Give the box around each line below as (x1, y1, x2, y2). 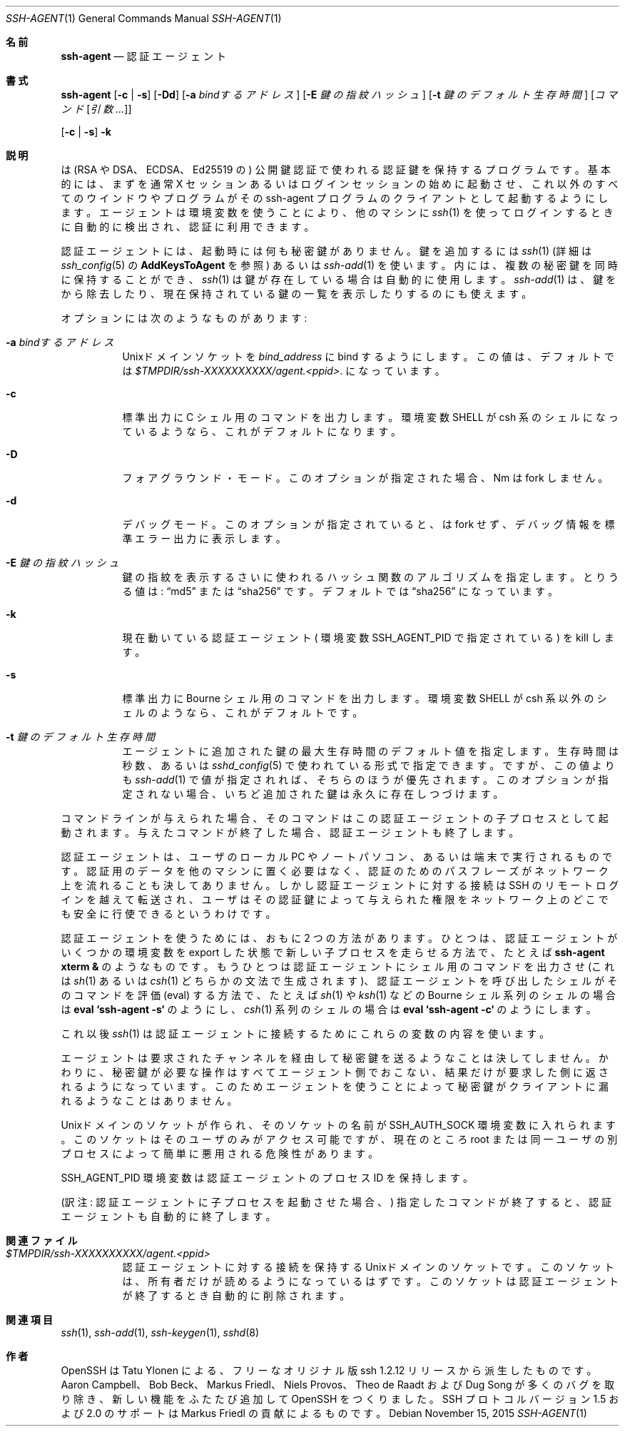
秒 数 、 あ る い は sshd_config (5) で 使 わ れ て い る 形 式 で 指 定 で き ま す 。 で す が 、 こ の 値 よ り (122, 759, 615, 771)
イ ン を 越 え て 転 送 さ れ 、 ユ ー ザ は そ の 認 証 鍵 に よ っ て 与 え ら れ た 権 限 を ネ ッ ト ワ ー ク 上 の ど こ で (61, 893, 609, 905)
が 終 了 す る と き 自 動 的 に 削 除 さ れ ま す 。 (122, 1289, 350, 1301)
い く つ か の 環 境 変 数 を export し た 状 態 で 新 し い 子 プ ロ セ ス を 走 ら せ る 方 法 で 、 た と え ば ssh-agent (61, 946, 605, 958)
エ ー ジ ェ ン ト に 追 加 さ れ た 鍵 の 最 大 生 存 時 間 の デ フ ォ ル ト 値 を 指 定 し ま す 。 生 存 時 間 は (122, 745, 619, 757)
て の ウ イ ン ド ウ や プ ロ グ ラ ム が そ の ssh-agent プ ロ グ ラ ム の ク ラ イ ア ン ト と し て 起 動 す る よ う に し (61, 192, 608, 204)
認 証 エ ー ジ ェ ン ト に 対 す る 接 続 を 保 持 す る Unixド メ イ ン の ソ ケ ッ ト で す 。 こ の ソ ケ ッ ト (122, 1261, 614, 1273)
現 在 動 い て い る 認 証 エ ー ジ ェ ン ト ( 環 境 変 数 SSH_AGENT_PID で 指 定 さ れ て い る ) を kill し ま (122, 631, 614, 644)
